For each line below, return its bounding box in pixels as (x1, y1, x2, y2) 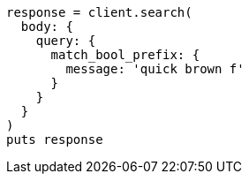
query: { (35, 34, 96, 48)
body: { (20, 19, 73, 34)
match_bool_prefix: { (50, 48, 200, 62)
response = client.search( (6, 5, 192, 19)
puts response (6, 132, 103, 147)
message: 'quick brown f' (65, 62, 245, 76)
